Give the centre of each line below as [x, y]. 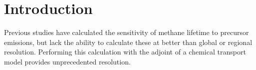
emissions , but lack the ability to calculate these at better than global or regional [128, 42]
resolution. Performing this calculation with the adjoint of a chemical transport [125, 52]
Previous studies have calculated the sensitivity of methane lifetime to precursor [127, 32]
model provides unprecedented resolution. [67, 61]
